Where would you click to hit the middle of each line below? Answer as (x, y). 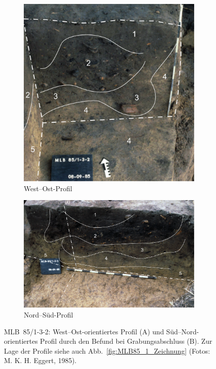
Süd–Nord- (183, 331)
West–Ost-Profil (48, 188)
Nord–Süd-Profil (49, 314)
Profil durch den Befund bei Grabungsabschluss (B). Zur (126, 341)
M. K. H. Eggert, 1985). (40, 360)
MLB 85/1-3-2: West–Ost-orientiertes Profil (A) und (84, 331)
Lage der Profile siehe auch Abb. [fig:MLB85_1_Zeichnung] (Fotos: (107, 350)
